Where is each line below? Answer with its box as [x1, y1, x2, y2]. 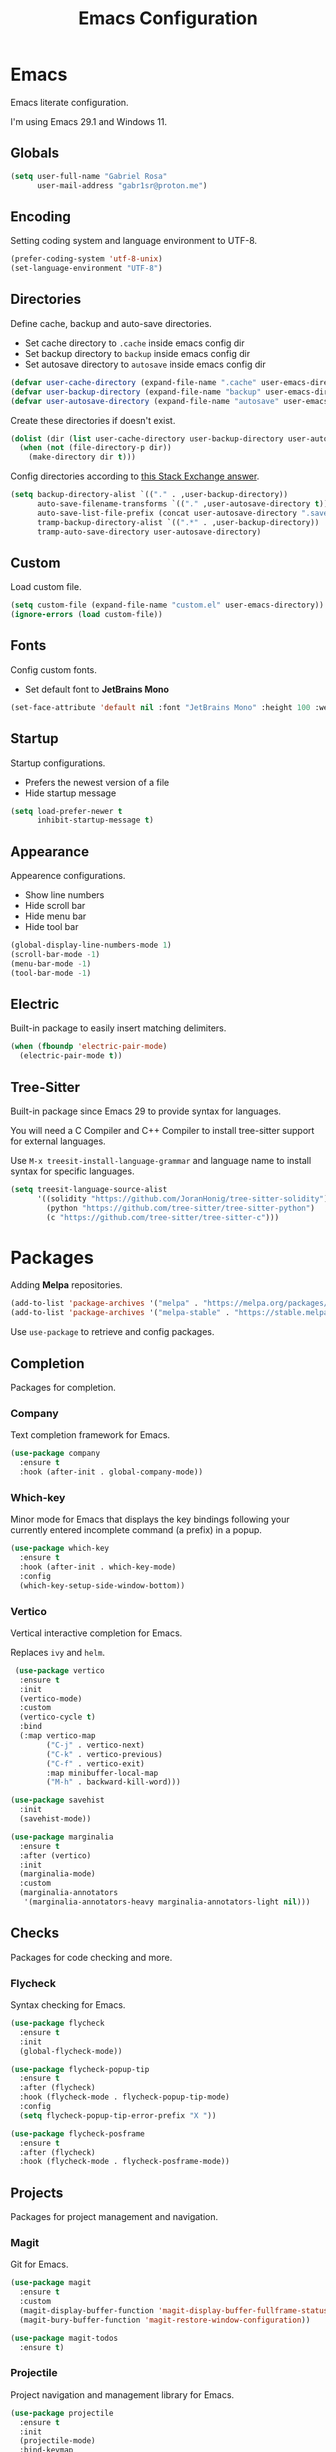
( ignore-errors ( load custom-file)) [10, 610, 163, 620]
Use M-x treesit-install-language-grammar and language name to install [10, 1155, 312, 1166]
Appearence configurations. [10, 870, 126, 882]
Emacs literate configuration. [10, 96, 129, 108]
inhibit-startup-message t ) [36, 815, 155, 826]
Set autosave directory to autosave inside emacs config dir [24, 358, 267, 370]
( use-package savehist [10, 1795, 105, 1806]
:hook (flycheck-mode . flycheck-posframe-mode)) [19, 2157, 230, 2167]
